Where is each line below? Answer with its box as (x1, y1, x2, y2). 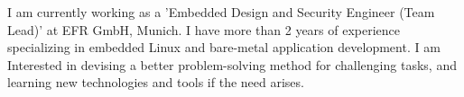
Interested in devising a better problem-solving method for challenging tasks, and (7, 55, 457, 74)
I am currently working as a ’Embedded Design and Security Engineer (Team (7, 3, 435, 21)
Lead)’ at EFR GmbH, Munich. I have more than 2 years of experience (7, 20, 401, 39)
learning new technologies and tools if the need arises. (7, 73, 304, 92)
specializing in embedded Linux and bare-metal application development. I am (7, 38, 441, 57)
